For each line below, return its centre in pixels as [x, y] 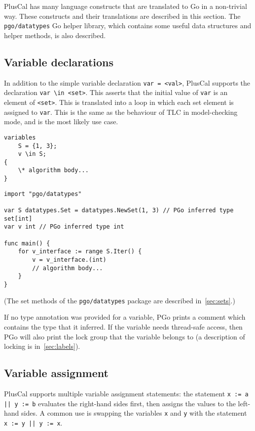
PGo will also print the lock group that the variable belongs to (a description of [125, 336]
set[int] [18, 218]
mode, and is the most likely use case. [61, 121]
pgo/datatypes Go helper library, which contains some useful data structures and [128, 25]
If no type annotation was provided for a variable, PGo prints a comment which [125, 317]
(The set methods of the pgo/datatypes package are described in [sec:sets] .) [120, 300]
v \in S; [32, 154]
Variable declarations [59, 62]
